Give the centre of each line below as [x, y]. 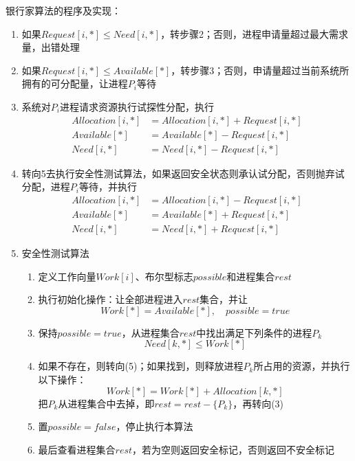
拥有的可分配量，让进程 [75, 83]
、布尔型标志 [164, 276]
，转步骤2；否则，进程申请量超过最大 [245, 33]
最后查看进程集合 [77, 449]
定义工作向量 [67, 276]
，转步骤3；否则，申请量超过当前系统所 [260, 70]
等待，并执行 [108, 187]
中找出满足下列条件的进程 [254, 332]
